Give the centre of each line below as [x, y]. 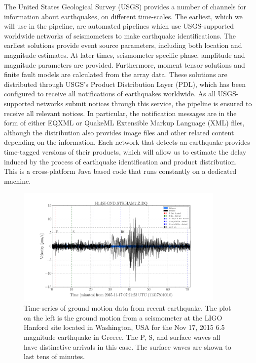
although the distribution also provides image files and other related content [119, 132]
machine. [18, 181]
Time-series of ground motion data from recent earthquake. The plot [128, 308]
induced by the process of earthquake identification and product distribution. [121, 161]
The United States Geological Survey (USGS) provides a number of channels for [125, 6]
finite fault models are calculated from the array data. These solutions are [116, 74]
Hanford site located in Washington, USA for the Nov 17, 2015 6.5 [124, 327]
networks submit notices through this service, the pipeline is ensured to [144, 103]
